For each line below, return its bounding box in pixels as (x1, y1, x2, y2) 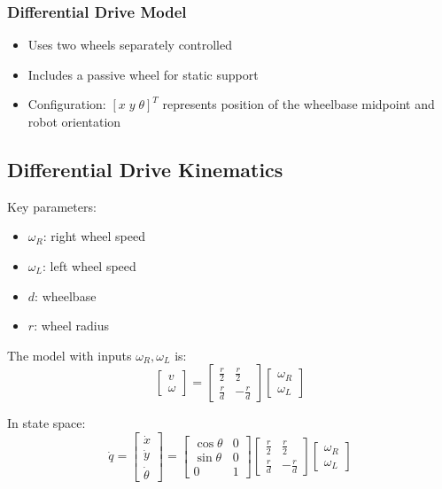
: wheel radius (34, 316, 110, 335)
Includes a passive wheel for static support (27, 65, 259, 83)
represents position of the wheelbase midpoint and (162, 95, 435, 113)
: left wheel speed (42, 256, 136, 275)
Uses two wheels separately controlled (27, 35, 232, 54)
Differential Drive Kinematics (7, 155, 283, 182)
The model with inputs (7, 345, 132, 364)
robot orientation (27, 113, 121, 130)
